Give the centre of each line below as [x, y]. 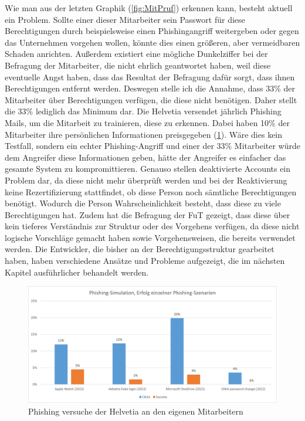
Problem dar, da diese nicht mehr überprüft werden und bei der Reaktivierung [146, 180]
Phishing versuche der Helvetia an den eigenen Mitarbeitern [136, 411]
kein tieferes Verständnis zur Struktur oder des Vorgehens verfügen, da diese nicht [152, 226]
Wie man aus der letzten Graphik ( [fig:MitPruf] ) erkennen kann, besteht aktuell [149, 8]
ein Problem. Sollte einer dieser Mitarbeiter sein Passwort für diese [125, 19]
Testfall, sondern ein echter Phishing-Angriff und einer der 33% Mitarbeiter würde [152, 146]
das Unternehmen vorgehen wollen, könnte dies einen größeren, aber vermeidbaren [152, 42]
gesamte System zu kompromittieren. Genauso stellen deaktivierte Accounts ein [148, 169]
